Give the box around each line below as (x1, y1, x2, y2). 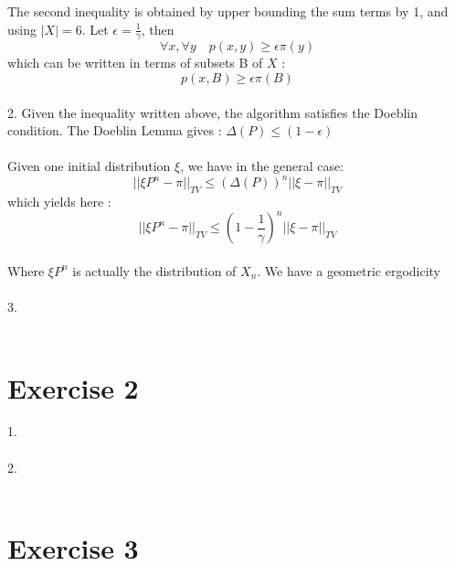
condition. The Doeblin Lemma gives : (7, 121, 222, 140)
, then (141, 19, 175, 38)
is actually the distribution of (72, 261, 237, 280)
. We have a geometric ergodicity (257, 261, 441, 280)
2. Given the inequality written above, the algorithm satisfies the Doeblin (7, 102, 418, 122)
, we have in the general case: (180, 156, 344, 176)
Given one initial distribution (7, 156, 171, 176)
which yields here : (7, 192, 111, 211)
